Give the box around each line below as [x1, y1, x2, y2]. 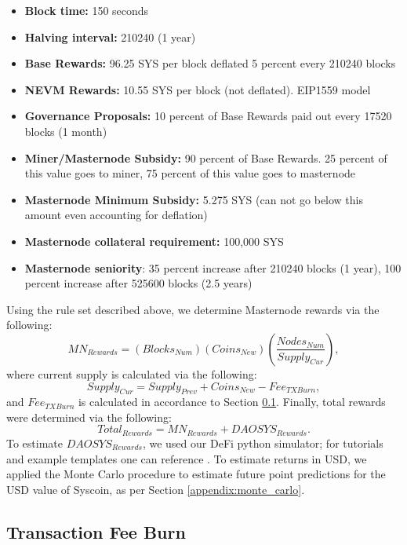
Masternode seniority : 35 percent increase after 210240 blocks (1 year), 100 [24, 259, 402, 276]
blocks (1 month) [24, 123, 107, 139]
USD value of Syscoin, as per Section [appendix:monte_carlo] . [6, 481, 305, 497]
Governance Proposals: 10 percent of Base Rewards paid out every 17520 [24, 108, 392, 124]
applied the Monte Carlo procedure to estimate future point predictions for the [6, 466, 386, 482]
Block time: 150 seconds [24, 2, 149, 18]
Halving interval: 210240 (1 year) [24, 28, 196, 45]
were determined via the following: [6, 408, 172, 425]
